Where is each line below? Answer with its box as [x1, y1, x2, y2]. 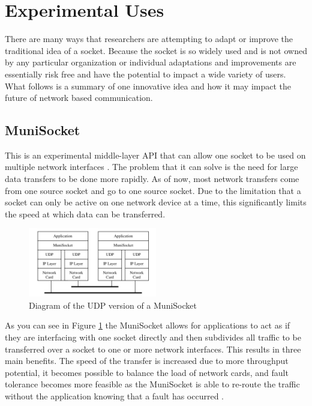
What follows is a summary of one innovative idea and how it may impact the [5, 79, 292, 92]
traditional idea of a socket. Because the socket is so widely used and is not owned [5, 44, 307, 56]
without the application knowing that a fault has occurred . [5, 390, 224, 402]
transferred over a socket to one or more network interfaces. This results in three [5, 342, 301, 355]
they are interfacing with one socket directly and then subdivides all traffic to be [5, 331, 301, 344]
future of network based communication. [5, 91, 153, 104]
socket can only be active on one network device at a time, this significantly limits [5, 196, 307, 208]
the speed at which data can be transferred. [5, 207, 166, 220]
